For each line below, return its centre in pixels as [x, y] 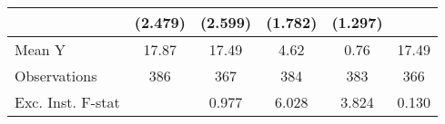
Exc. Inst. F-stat [67, 102]
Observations [56, 76]
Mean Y [40, 49]
